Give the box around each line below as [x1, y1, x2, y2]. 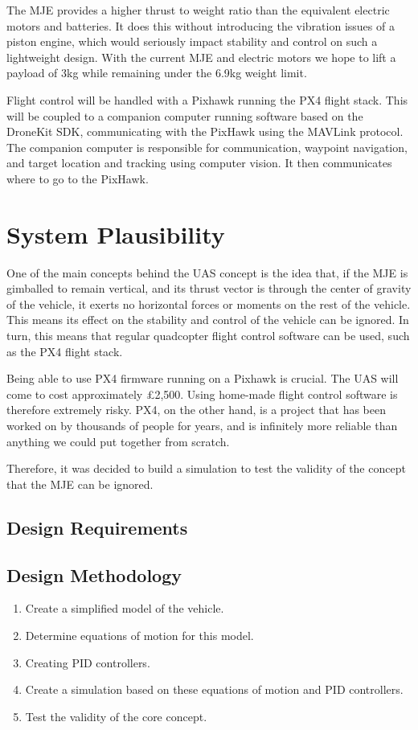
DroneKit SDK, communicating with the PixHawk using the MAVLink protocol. [6, 123, 404, 140]
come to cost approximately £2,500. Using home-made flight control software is [6, 385, 398, 402]
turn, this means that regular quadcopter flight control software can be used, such [6, 327, 410, 344]
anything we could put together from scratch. [6, 433, 230, 449]
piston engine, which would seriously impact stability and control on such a [6, 33, 378, 50]
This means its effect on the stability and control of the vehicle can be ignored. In [6, 311, 409, 328]
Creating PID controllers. [25, 654, 150, 671]
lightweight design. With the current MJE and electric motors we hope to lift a [6, 48, 396, 65]
